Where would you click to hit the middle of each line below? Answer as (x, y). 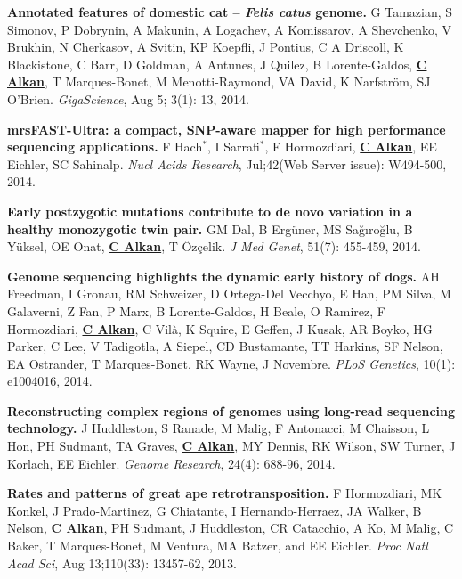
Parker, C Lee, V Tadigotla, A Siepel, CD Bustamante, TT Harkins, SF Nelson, (225, 346)
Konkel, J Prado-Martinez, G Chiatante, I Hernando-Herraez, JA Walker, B (215, 510)
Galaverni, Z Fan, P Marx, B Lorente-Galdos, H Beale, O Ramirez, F (196, 310)
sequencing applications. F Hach (105, 147)
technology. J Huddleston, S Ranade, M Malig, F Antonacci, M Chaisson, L (219, 428)
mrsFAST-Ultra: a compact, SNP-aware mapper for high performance (227, 129)
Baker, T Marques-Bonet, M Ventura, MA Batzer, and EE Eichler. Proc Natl (218, 546)
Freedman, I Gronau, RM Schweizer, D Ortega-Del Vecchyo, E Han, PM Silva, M (229, 294)
